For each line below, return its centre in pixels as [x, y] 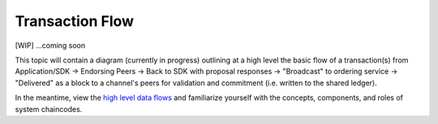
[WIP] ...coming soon [50, 45]
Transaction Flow [74, 21]
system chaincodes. [49, 109]
